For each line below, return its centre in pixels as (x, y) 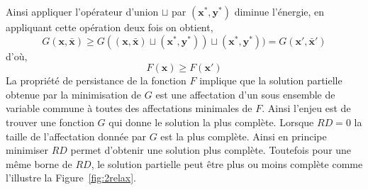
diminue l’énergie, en (279, 11)
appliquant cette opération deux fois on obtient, (110, 27)
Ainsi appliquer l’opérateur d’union (82, 11)
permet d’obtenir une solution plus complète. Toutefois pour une (211, 150)
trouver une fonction (50, 122)
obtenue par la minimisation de (74, 94)
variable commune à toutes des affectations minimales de (129, 108)
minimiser (27, 150)
